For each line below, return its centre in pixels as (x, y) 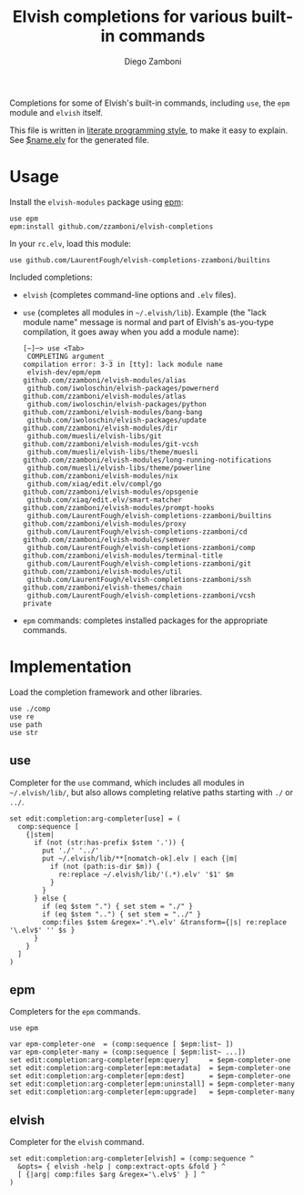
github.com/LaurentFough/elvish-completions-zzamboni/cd (137, 531)
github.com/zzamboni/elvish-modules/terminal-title (122, 556)
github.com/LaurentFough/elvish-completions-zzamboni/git (139, 563)
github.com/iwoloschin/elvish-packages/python (117, 404)
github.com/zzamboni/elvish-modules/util (102, 571)
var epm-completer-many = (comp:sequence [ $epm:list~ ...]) (128, 1052)
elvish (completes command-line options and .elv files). (129, 294)
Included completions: (51, 277)
